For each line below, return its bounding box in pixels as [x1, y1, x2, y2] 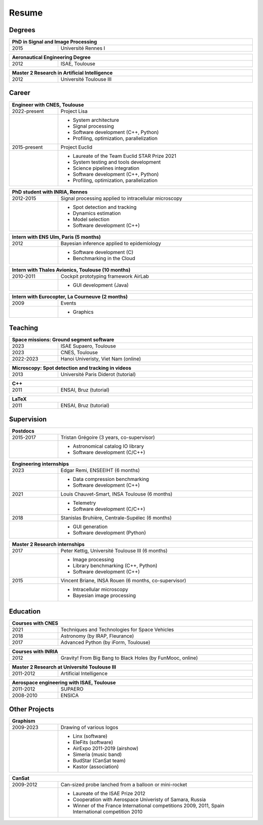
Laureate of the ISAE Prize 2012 [73, 790, 146, 797]
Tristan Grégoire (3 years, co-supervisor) [60, 434, 155, 441]
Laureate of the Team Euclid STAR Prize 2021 [73, 153, 176, 159]
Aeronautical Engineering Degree [12, 54, 91, 61]
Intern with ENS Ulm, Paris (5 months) [12, 233, 101, 240]
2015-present [12, 144, 43, 151]
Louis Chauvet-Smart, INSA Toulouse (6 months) [60, 490, 173, 497]
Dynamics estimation [73, 210, 121, 216]
